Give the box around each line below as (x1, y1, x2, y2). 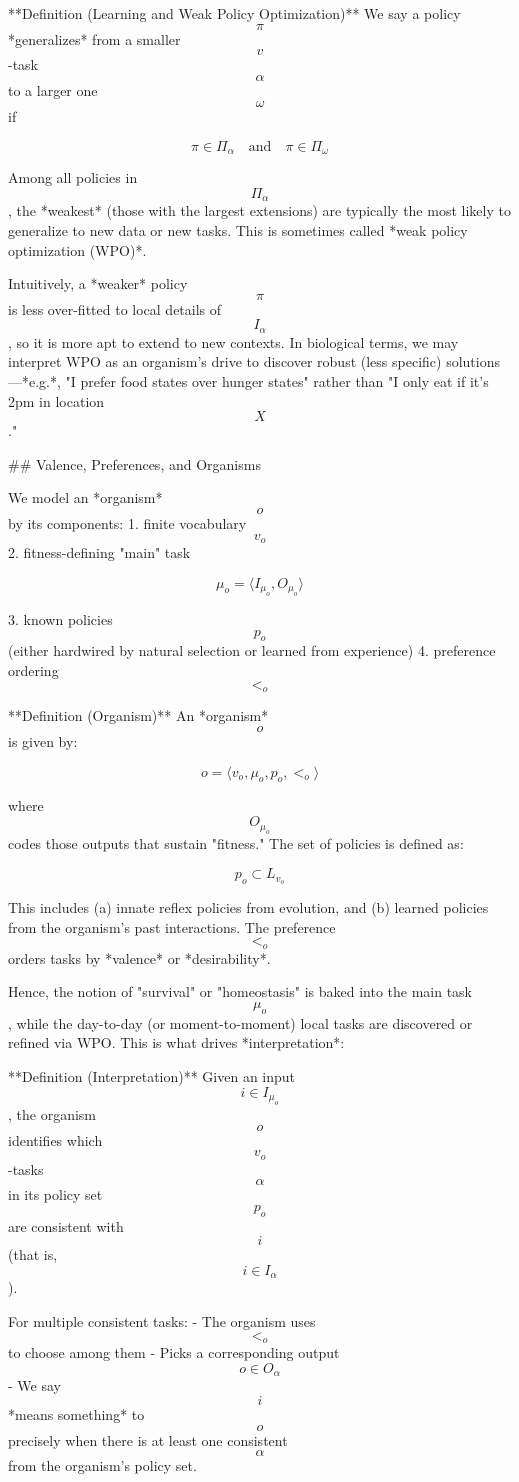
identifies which (8, 1129, 103, 1150)
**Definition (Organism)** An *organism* (8, 705, 269, 726)
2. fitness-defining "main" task (8, 542, 191, 563)
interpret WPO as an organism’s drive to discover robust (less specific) (8, 351, 442, 372)
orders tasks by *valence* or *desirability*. (8, 947, 271, 968)
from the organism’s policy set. (8, 1455, 197, 1476)
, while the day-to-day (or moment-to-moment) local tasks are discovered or (8, 1012, 473, 1033)
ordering (8, 660, 59, 681)
